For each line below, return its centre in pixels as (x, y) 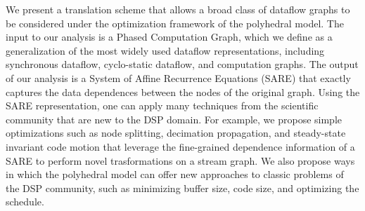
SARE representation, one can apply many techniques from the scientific (162, 105)
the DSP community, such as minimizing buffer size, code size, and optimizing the (182, 188)
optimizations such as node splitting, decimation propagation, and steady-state (176, 133)
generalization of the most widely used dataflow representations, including (165, 50)
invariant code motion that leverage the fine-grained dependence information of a (180, 146)
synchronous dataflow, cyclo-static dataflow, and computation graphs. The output (182, 64)
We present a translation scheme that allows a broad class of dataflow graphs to (178, 9)
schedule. (25, 202)
